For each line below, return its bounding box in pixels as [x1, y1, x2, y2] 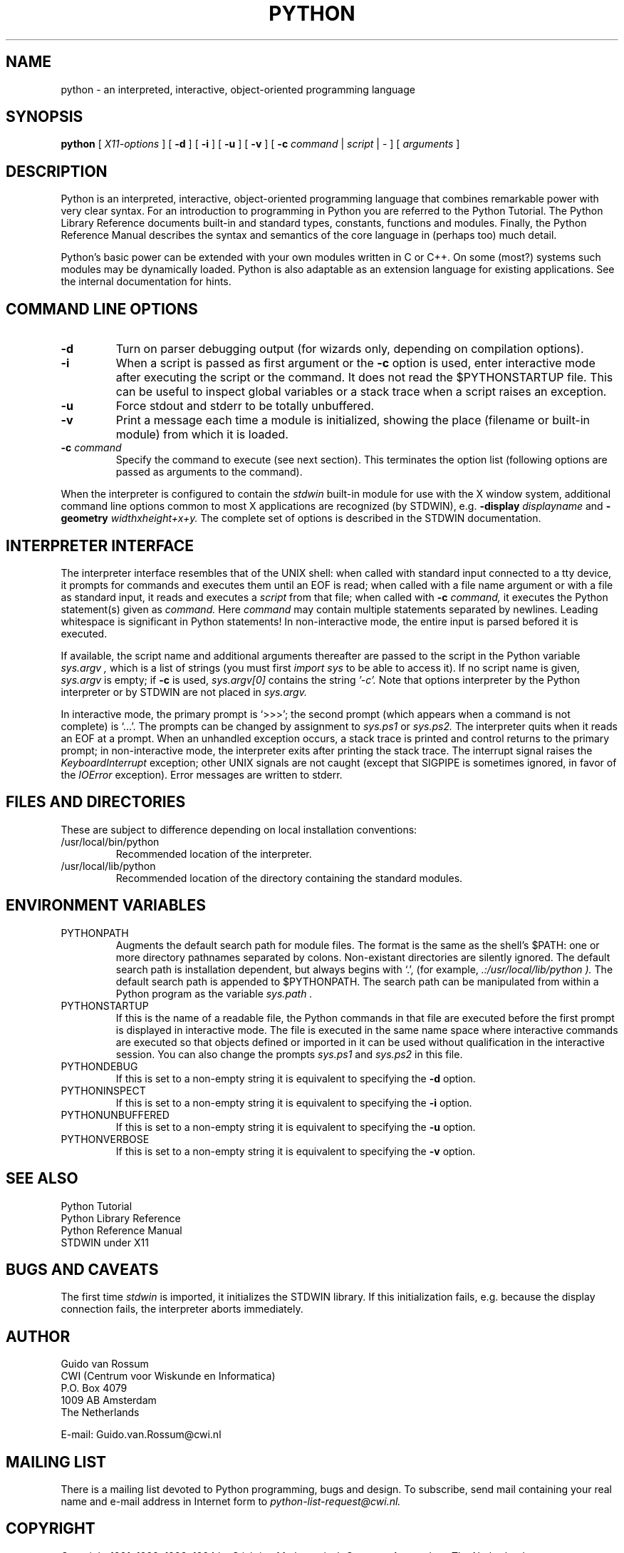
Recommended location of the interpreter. [115, 847, 312, 860]
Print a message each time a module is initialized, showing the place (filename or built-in [115, 413, 591, 428]
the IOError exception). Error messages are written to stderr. [61, 768, 343, 781]
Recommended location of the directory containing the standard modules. [115, 871, 463, 884]
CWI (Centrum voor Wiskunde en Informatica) [61, 1370, 276, 1383]
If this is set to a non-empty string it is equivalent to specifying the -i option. [115, 1096, 472, 1109]
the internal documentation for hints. [61, 275, 232, 288]
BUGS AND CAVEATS [6, 1260, 159, 1278]
